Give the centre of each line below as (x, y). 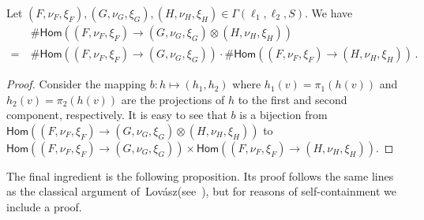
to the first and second (293, 99)
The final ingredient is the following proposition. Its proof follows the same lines (200, 175)
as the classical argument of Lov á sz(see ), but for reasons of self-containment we (201, 191)
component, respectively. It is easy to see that (117, 115)
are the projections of (173, 99)
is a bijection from (283, 115)
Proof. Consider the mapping (77, 84)
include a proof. (44, 207)
